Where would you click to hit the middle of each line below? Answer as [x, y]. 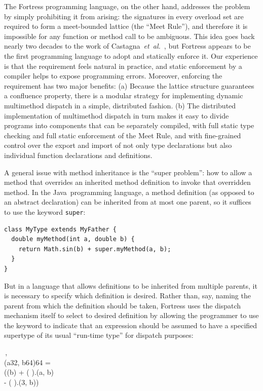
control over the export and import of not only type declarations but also [118, 145]
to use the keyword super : [45, 211]
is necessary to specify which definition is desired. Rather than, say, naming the [127, 296]
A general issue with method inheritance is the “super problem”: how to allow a [128, 172]
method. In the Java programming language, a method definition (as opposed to [129, 192]
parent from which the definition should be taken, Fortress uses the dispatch [123, 305]
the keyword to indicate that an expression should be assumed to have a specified [131, 325]
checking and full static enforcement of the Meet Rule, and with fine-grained [123, 135]
